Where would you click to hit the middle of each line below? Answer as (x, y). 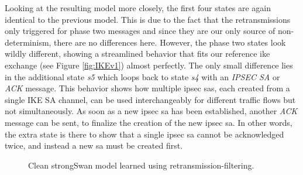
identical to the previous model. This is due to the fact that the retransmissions (148, 19)
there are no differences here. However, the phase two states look (170, 42)
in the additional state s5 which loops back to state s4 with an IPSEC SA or (142, 76)
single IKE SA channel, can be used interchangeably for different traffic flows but (150, 99)
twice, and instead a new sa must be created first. (94, 145)
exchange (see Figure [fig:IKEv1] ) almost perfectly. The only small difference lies (149, 65)
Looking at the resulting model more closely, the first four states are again (138, 8)
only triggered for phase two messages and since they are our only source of (140, 31)
